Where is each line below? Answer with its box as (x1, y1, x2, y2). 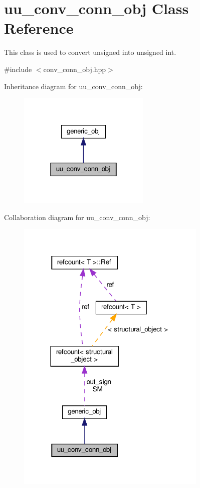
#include (4, 63, 32, 74)
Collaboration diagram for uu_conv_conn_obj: (4, 212, 150, 222)
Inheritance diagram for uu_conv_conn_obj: (4, 81, 143, 91)
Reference (4, 18, 74, 38)
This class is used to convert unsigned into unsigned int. (4, 47, 176, 57)
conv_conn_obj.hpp (43, 63, 106, 74)
